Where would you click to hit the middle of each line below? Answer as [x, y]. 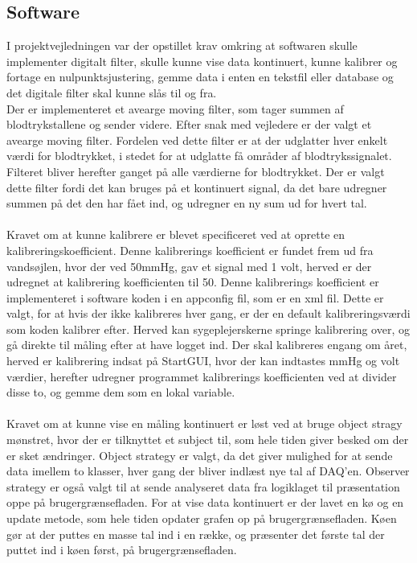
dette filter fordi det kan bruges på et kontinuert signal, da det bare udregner [197, 187]
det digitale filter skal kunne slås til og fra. [112, 92]
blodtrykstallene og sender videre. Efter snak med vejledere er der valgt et [189, 124]
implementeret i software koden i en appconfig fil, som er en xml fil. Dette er [195, 297]
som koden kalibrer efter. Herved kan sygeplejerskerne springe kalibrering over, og [208, 329]
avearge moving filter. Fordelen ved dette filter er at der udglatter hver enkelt [197, 140]
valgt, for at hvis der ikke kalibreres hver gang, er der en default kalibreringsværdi [208, 313]
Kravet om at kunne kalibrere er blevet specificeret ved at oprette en [176, 234]
